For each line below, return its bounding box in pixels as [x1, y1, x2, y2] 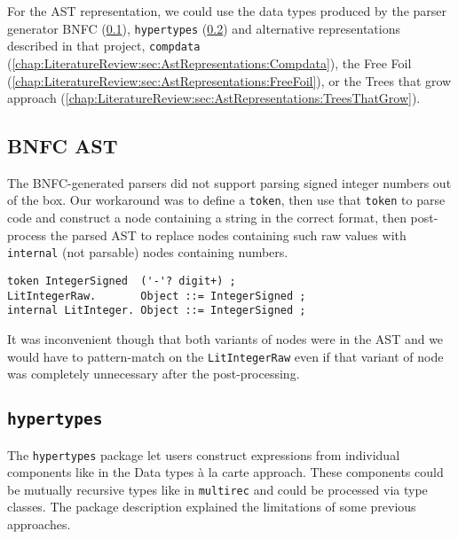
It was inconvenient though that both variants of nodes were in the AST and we [7, 329, 444, 348]
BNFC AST [7, 132, 118, 160]
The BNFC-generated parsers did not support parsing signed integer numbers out [7, 173, 452, 191]
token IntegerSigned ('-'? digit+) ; [7, 274, 236, 287]
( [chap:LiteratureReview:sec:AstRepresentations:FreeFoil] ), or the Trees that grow [7, 71, 452, 90]
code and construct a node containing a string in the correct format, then [7, 208, 407, 227]
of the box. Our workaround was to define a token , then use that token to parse [7, 191, 446, 209]
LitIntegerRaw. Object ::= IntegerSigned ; [7, 289, 306, 302]
